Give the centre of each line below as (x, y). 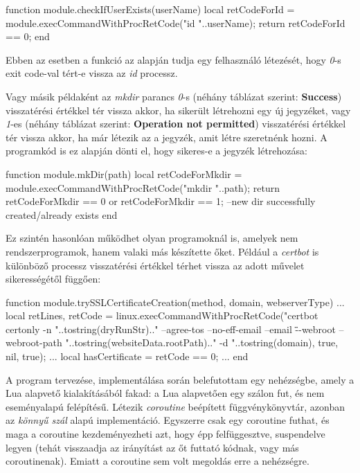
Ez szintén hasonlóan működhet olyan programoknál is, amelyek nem (152, 238)
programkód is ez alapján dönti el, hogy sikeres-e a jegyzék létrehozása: (156, 151)
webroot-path (34, 342)
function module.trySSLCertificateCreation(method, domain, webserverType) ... (175, 302)
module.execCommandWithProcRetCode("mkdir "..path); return (143, 187)
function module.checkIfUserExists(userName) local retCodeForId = (150, 9)
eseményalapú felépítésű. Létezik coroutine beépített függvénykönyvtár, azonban (175, 406)
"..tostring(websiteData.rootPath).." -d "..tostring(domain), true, (202, 342)
